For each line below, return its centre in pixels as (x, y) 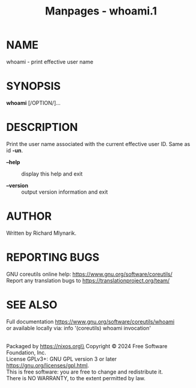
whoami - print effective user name (50, 62)
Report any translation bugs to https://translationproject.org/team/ (88, 280)
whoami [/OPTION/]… (34, 103)
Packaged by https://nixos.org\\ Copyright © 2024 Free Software (87, 346)
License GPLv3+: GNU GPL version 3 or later (62, 359)
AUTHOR (29, 216)
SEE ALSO (32, 304)
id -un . (14, 150)
